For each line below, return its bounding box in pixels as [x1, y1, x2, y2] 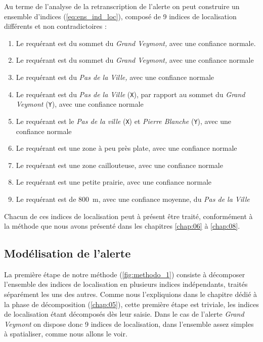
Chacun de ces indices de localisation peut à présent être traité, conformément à [4, 210, 253, 221]
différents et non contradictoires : [4, 21, 107, 31]
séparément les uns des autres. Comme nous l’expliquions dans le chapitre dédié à [4, 289, 257, 300]
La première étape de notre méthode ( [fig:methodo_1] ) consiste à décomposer [4, 269, 245, 279]
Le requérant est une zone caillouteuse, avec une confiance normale [16, 159, 223, 170]
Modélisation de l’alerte [4, 245, 131, 261]
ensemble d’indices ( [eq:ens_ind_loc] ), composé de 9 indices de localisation [4, 11, 237, 21]
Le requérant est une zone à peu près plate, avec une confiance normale [16, 143, 237, 153]
